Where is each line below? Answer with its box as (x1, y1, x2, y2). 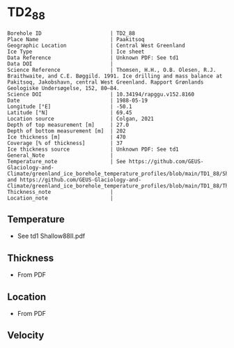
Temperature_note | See (7, 158, 127, 165)
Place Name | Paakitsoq (7, 36, 145, 43)
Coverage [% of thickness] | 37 (7, 139, 123, 146)
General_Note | (7, 151, 114, 159)
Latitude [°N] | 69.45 (7, 109, 132, 116)
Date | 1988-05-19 (7, 97, 148, 104)
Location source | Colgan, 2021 (7, 115, 155, 122)
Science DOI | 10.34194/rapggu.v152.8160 (7, 91, 195, 98)
